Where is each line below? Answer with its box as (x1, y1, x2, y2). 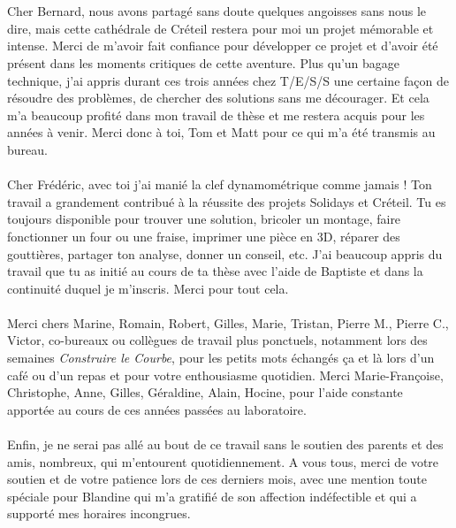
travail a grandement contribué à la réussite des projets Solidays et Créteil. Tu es (7, 192, 446, 210)
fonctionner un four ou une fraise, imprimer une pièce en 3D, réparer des (7, 226, 400, 245)
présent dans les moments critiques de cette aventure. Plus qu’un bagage (7, 53, 400, 72)
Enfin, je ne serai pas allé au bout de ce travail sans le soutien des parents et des (7, 435, 444, 454)
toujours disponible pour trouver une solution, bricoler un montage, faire (7, 210, 401, 228)
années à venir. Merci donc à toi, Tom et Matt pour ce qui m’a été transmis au (7, 123, 436, 142)
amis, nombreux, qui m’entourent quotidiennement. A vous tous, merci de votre (7, 452, 439, 471)
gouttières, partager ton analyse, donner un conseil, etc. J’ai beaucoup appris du (7, 244, 443, 263)
